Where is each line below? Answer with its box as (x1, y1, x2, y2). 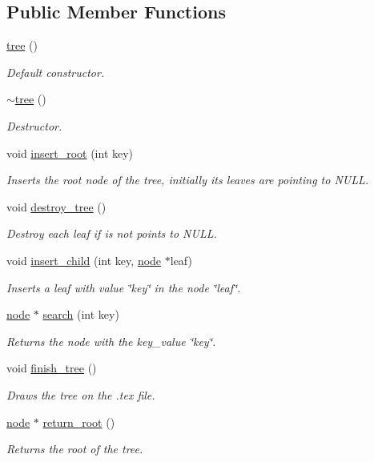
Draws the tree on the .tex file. (6, 386, 155, 403)
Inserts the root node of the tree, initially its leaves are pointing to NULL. (6, 171, 369, 188)
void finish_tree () (6, 360, 97, 376)
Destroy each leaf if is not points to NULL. (6, 225, 217, 242)
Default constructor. (6, 63, 105, 80)
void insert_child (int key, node (6, 251, 162, 268)
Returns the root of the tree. (6, 440, 143, 457)
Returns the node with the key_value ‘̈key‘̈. (6, 332, 216, 349)
